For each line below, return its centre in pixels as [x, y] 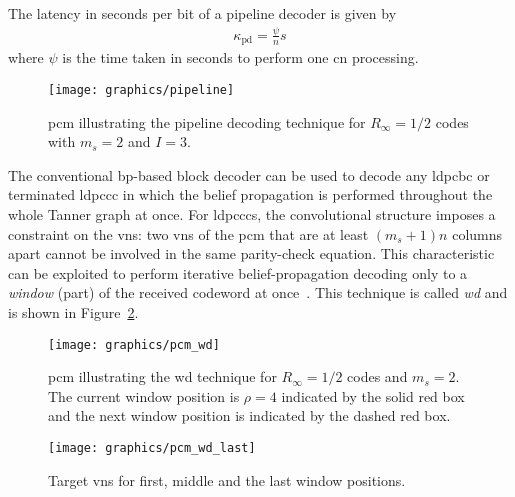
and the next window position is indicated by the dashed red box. [249, 415]
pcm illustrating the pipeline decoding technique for [207, 121]
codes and [377, 376]
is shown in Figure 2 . [73, 311]
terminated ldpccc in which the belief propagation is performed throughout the [250, 194]
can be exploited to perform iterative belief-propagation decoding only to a [238, 272]
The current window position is [144, 395]
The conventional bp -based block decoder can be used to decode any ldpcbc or [249, 174]
